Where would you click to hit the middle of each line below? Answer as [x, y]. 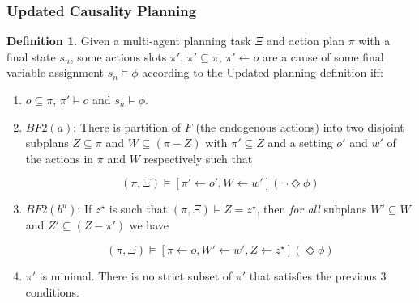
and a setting [300, 143]
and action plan [306, 41]
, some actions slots [118, 56]
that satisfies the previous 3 [318, 275]
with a [374, 41]
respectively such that [198, 158]
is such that [138, 209]
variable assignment [55, 72]
